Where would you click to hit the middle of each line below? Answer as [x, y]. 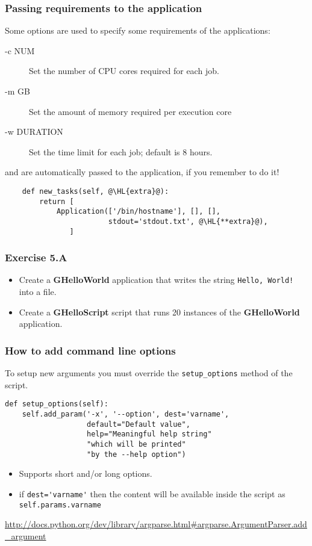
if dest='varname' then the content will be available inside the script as [152, 493]
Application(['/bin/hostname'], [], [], [138, 212]
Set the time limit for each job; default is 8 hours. [121, 151]
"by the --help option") [136, 454]
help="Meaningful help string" [149, 434]
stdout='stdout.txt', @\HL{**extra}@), [188, 221]
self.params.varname [60, 505]
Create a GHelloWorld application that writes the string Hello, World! [156, 280]
